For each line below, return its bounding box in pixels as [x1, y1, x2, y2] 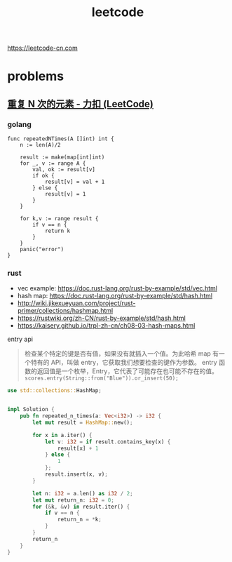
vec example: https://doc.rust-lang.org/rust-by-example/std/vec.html [17, 284, 217, 293]
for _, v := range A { [20, 160, 86, 167]
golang [7, 119, 32, 129]
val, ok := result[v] [32, 166, 96, 173]
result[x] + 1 [57, 445, 99, 452]
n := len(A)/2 [20, 142, 61, 149]
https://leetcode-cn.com [7, 44, 79, 53]
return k [44, 227, 71, 235]
